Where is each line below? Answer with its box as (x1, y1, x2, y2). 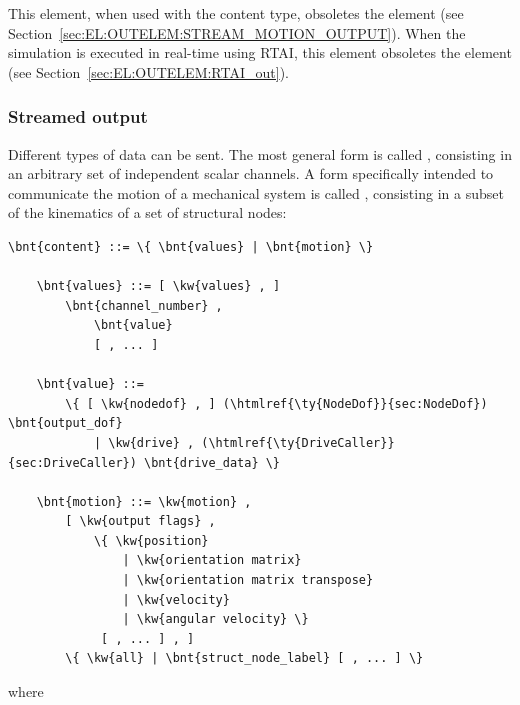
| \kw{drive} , (93, 435, 195, 450)
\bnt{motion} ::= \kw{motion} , (36, 494, 252, 509)
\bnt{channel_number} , (65, 298, 223, 313)
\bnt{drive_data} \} (144, 455, 281, 470)
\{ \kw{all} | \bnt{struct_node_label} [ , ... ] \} (65, 651, 424, 666)
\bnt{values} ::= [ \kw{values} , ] (36, 279, 281, 294)
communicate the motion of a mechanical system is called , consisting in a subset (8, 182, 504, 203)
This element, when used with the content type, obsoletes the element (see (8, 3, 464, 23)
